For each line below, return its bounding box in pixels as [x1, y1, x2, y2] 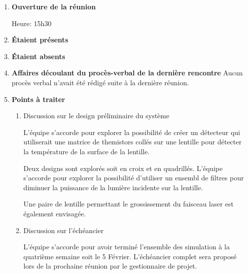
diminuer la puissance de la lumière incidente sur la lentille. [23, 182, 203, 192]
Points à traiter [11, 94, 65, 104]
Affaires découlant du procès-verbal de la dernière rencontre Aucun [11, 68, 243, 78]
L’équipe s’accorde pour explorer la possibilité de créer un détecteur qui [23, 127, 240, 137]
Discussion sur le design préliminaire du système [23, 110, 170, 121]
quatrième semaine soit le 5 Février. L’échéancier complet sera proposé [23, 251, 237, 261]
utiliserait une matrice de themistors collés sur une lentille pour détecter [23, 137, 242, 147]
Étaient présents [11, 34, 69, 45]
